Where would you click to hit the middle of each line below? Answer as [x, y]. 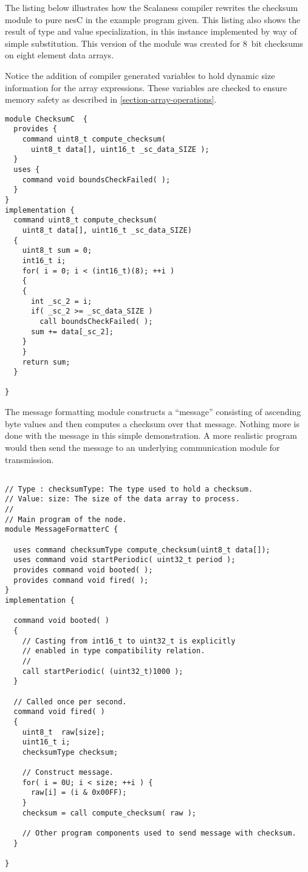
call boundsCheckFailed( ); [96, 321]
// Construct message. [68, 773]
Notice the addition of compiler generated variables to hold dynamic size [140, 75]
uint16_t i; [46, 742]
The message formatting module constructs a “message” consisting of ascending [153, 412]
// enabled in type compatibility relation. [114, 651]
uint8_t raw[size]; [63, 732]
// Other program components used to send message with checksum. [159, 833]
